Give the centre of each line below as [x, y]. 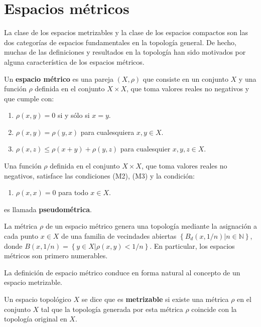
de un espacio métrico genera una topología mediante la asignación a [151, 226]
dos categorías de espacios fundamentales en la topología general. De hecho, [120, 42]
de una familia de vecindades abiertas [119, 236]
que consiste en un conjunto [185, 78]
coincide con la [214, 309]
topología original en [36, 319]
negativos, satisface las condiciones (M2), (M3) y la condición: [99, 175]
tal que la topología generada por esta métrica [112, 309]
